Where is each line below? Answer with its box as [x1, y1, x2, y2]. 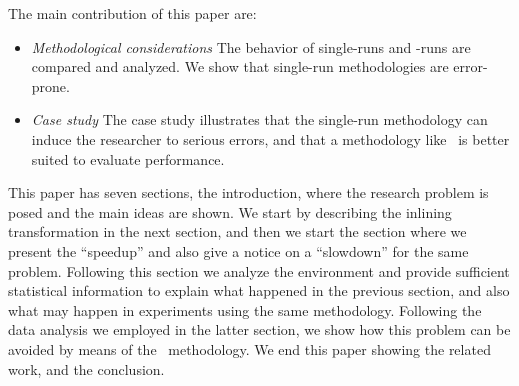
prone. [31, 75, 70, 96]
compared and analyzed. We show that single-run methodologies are [31, 56, 449, 77]
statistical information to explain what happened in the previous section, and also [8, 280, 510, 301]
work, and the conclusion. [8, 358, 165, 379]
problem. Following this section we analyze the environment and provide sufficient [8, 260, 510, 281]
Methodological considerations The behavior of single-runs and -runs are [31, 36, 471, 57]
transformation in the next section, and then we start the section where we [8, 221, 467, 242]
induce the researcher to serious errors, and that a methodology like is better [31, 128, 510, 149]
